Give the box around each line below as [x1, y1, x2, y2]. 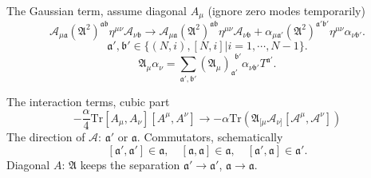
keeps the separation [80, 156, 180, 173]
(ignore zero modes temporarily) [207, 2, 365, 18]
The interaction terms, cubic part [6, 93, 170, 109]
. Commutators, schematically [136, 129, 283, 145]
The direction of [6, 129, 85, 145]
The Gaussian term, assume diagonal [6, 2, 187, 18]
